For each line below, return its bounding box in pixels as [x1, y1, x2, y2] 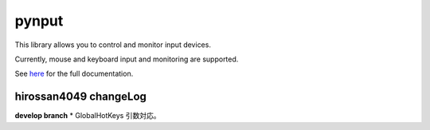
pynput [14, 12, 64, 30]
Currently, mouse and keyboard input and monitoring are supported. [14, 54, 239, 64]
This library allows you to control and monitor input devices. [14, 40, 211, 49]
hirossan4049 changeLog [14, 90, 147, 104]
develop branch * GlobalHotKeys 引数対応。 [14, 111, 161, 120]
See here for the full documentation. [14, 69, 134, 79]
